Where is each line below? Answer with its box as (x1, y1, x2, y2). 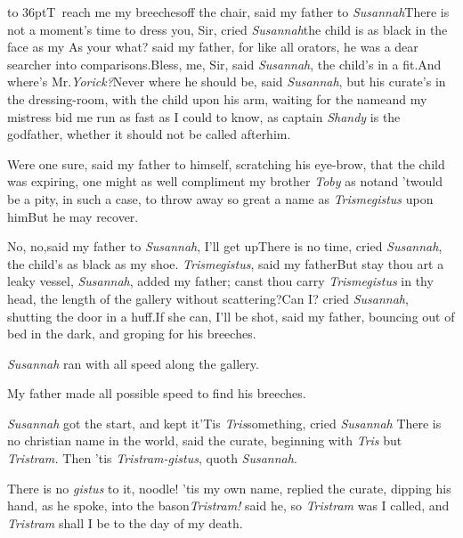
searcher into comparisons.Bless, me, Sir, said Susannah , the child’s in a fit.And (7, 54, 442, 73)
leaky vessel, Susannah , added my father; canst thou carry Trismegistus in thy (7, 272, 434, 290)
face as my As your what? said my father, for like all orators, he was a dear (7, 37, 418, 56)
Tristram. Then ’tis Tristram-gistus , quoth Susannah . (7, 449, 297, 468)
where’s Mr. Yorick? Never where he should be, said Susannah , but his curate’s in (7, 72, 446, 91)
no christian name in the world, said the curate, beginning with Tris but (7, 431, 402, 450)
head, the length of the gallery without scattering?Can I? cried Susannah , (7, 289, 409, 307)
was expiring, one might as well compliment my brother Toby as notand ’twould (7, 172, 443, 191)
